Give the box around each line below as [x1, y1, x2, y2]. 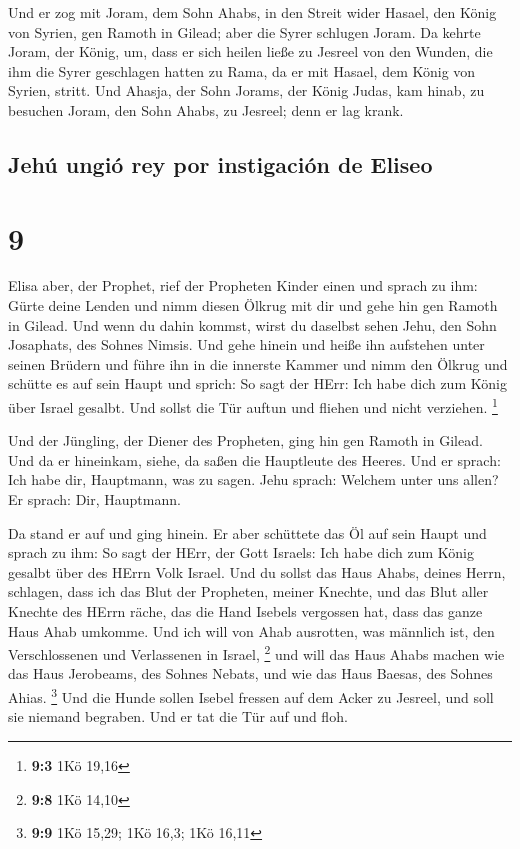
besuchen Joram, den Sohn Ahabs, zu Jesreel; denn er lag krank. [8, 99, 404, 120]
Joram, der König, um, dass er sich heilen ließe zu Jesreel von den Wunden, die [8, 41, 493, 62]
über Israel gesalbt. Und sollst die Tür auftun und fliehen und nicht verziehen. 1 [8, 394, 498, 417]
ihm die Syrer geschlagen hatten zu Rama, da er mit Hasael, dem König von [8, 60, 476, 81]
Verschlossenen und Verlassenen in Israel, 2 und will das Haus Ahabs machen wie [8, 641, 505, 664]
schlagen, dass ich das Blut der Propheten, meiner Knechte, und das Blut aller [8, 581, 489, 602]
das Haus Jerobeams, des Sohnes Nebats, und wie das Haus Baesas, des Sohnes [8, 663, 493, 684]
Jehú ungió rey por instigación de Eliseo [8, 148, 433, 179]
